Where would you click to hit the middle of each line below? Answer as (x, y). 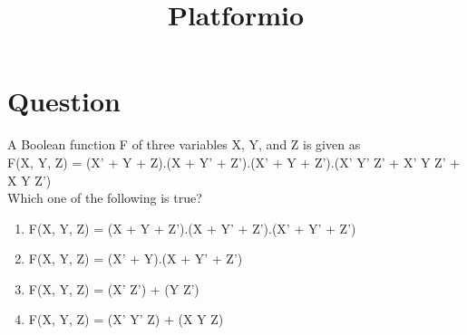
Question (64, 101)
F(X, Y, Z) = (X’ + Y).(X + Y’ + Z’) (136, 258)
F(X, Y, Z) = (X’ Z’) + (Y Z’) (114, 288)
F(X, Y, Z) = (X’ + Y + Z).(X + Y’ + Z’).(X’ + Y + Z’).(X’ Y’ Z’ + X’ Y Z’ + (234, 162)
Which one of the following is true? (105, 198)
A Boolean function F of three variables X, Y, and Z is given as (184, 144)
